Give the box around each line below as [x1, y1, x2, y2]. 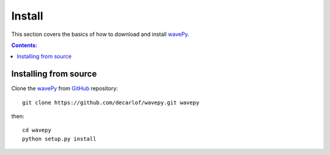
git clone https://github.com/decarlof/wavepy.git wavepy [22, 99, 200, 106]
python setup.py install [22, 135, 97, 142]
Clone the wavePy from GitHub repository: [11, 85, 119, 92]
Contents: [11, 41, 38, 49]
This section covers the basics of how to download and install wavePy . [11, 31, 189, 38]
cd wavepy [22, 127, 51, 134]
